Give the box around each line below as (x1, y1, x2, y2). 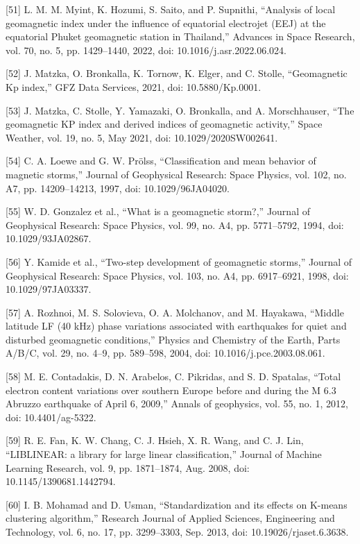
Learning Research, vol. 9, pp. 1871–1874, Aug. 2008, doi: (6, 460, 250, 475)
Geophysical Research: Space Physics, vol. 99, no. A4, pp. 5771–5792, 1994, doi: (6, 217, 344, 232)
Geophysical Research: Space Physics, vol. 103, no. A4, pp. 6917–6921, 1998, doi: (6, 268, 349, 282)
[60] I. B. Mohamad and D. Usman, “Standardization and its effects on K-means (6, 497, 348, 511)
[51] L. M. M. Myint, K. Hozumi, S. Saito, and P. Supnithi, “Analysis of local (6, 2, 336, 16)
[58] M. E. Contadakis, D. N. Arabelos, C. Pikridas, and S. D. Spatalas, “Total (6, 369, 341, 384)
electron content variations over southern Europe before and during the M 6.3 (6, 382, 336, 397)
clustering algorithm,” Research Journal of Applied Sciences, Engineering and (6, 511, 335, 525)
